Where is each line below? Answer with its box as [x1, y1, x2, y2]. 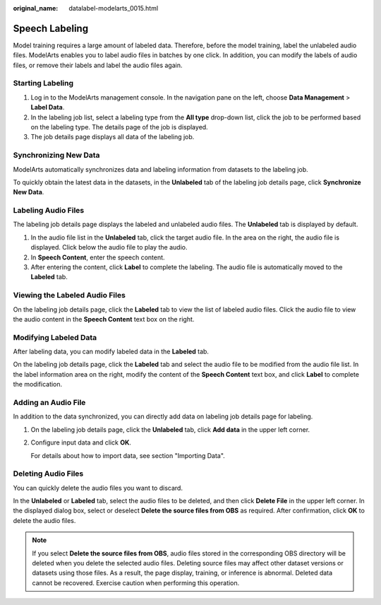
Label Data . [30, 103, 65, 112]
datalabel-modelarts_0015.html [68, 4, 159, 12]
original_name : [13, 4, 59, 12]
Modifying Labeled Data [13, 332, 97, 342]
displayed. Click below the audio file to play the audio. [30, 243, 188, 252]
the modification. [13, 380, 63, 389]
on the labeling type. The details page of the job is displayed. [30, 123, 208, 131]
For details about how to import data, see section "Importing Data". [30, 451, 225, 459]
